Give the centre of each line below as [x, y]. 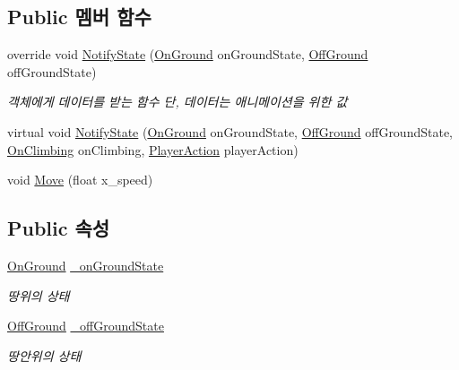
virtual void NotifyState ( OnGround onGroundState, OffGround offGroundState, [230, 131]
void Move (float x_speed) [80, 180]
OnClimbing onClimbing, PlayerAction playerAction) [153, 149]
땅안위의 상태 [44, 355]
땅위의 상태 [39, 295]
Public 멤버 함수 [79, 17]
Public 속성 [59, 228]
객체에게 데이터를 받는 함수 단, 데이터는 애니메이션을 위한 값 [178, 102]
